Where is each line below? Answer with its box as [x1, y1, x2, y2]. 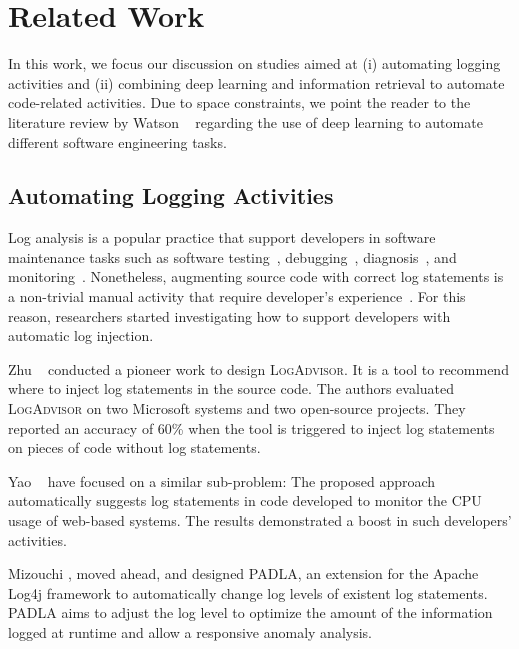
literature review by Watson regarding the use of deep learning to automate [8, 111, 483, 132]
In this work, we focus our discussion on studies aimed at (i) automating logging [8, 53, 501, 74]
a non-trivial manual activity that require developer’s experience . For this [8, 286, 466, 307]
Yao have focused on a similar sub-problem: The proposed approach [8, 470, 436, 491]
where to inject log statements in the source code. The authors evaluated [8, 378, 455, 399]
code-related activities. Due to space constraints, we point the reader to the [8, 92, 471, 113]
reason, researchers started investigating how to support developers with [8, 305, 451, 326]
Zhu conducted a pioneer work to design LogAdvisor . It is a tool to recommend [8, 358, 509, 379]
